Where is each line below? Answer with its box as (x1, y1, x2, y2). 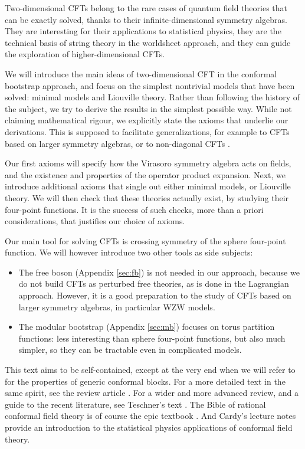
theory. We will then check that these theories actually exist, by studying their (5, 191, 289, 204)
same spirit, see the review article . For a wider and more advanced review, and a (5, 386, 299, 399)
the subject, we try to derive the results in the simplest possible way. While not (5, 102, 292, 114)
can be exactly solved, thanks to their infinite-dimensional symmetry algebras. (5, 13, 287, 25)
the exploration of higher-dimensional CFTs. (5, 48, 165, 60)
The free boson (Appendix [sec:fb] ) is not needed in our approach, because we (18, 266, 300, 278)
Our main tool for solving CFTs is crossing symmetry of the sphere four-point (5, 234, 286, 247)
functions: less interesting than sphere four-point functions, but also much (18, 332, 286, 344)
